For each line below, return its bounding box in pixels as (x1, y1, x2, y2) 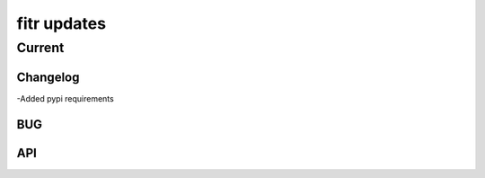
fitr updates (16, 13, 107, 33)
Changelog (16, 69, 80, 85)
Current (16, 40, 65, 56)
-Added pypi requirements (16, 93, 114, 103)
